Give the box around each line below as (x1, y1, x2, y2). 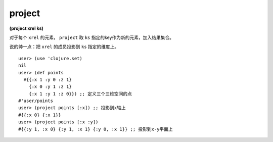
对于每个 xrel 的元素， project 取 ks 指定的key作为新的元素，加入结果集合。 (9, 34, 174, 40)
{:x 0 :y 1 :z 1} (28, 84, 72, 89)
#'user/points (18, 98, 53, 104)
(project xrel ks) (9, 25, 44, 31)
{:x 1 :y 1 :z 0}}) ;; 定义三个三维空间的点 (28, 91, 132, 97)
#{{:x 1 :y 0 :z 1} (23, 76, 72, 82)
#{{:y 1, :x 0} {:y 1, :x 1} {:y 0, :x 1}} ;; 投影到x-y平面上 (18, 126, 173, 132)
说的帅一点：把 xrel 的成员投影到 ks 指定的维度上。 (9, 43, 119, 50)
